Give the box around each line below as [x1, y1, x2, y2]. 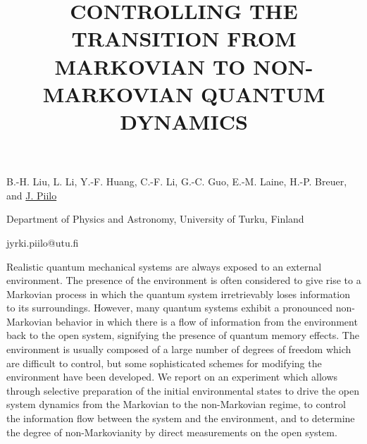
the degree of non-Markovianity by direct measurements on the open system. [6, 424, 337, 439]
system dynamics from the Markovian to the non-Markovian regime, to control [6, 397, 346, 412]
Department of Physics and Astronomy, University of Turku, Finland [6, 211, 304, 226]
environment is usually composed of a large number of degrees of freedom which [6, 342, 352, 357]
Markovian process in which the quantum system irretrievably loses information [6, 286, 350, 301]
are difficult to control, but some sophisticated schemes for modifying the [6, 355, 322, 370]
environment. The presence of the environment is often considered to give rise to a [6, 273, 361, 288]
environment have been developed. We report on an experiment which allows [6, 369, 338, 384]
